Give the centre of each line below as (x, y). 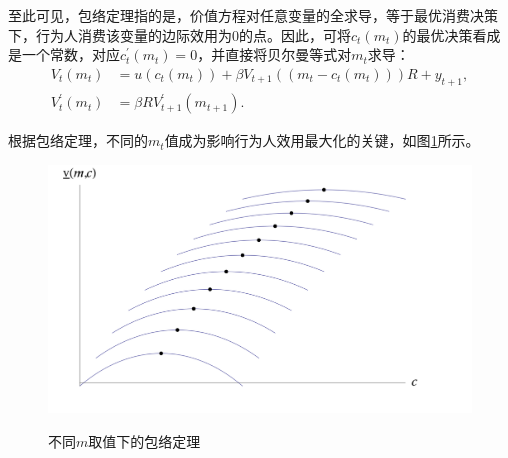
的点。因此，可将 (295, 34)
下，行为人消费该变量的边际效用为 (120, 34)
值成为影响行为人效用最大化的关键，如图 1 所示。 (322, 140)
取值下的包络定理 (144, 440)
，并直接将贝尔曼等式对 (274, 54)
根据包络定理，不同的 (78, 140)
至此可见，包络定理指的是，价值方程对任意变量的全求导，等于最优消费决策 (253, 15)
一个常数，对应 (70, 54)
